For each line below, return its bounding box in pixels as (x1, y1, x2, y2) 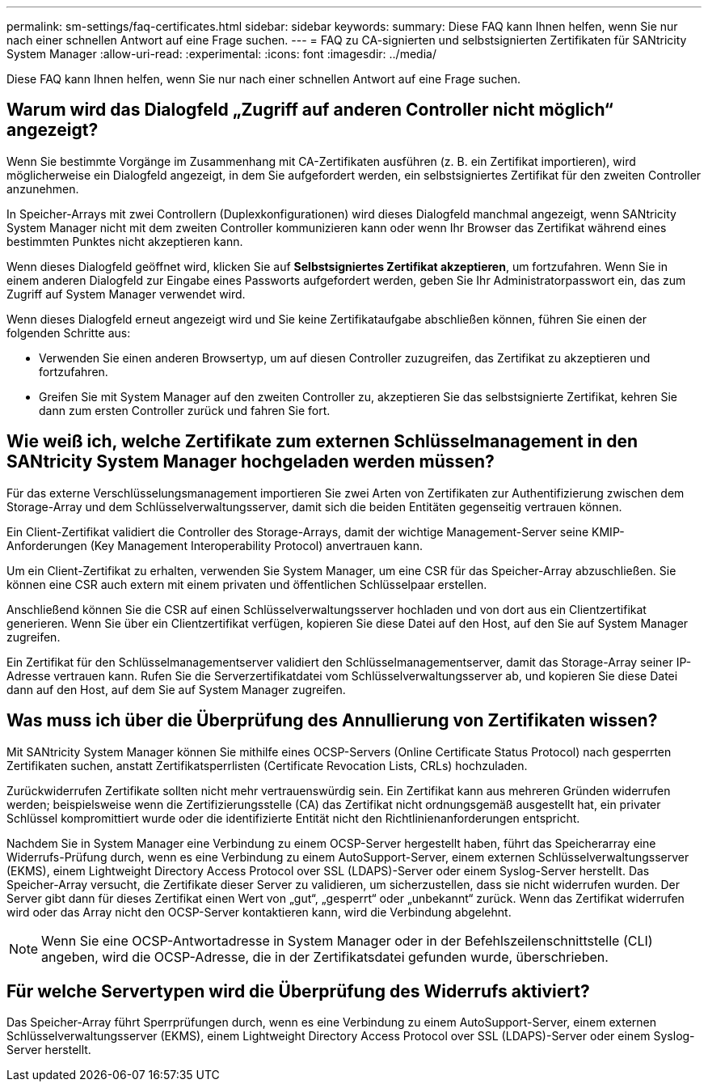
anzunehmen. (6, 181, 79, 196)
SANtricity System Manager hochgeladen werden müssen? (6, 451, 495, 472)
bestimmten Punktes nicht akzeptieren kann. (6, 234, 243, 248)
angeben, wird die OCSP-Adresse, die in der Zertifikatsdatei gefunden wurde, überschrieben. (41, 948, 609, 965)
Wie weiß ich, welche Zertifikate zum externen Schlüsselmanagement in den (6, 431, 638, 452)
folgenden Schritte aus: (6, 325, 131, 340)
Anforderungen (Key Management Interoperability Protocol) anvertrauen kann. (6, 538, 423, 552)
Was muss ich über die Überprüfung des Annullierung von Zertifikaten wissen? (6, 710, 658, 731)
